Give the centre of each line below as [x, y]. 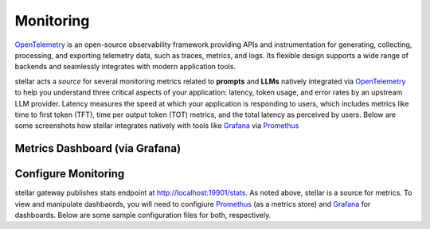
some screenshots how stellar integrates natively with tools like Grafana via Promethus [157, 126]
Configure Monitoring [70, 174]
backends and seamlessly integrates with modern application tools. [125, 67]
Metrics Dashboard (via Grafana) [98, 148]
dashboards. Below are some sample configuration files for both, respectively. [143, 215]
